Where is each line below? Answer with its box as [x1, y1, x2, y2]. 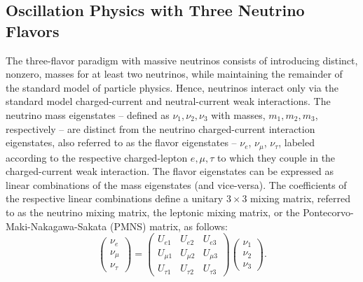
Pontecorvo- [303, 204, 354, 219]
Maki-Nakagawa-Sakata [6, 218, 107, 233]
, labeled [278, 135, 315, 150]
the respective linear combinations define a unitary [6, 191, 224, 206]
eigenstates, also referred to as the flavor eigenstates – [6, 135, 237, 150]
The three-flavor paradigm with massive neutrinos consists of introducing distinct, [6, 52, 358, 67]
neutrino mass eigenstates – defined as [6, 107, 170, 122]
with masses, [211, 107, 266, 122]
